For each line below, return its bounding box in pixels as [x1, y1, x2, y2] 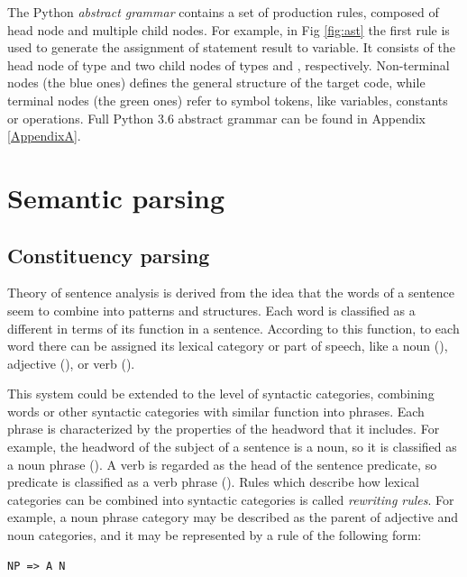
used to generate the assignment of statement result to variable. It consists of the [7, 38, 455, 57]
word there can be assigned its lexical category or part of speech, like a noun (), [7, 336, 448, 355]
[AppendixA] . [7, 126, 81, 145]
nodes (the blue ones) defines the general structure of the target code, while [7, 73, 426, 92]
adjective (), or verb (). [7, 353, 135, 372]
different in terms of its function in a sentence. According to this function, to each [7, 318, 460, 337]
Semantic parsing [7, 179, 225, 215]
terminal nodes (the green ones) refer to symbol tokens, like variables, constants [7, 90, 448, 109]
